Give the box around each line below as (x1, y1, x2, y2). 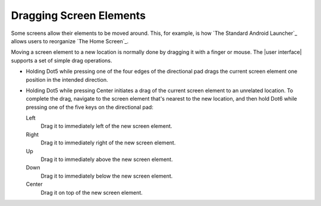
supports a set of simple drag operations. (11, 57, 112, 64)
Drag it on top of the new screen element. (40, 189, 143, 196)
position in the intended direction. (26, 76, 108, 83)
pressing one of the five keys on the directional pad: (26, 104, 154, 111)
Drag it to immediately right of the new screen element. (40, 139, 176, 146)
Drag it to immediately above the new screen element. (40, 156, 173, 163)
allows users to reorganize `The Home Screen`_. (11, 37, 129, 44)
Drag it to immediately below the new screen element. (40, 172, 173, 179)
